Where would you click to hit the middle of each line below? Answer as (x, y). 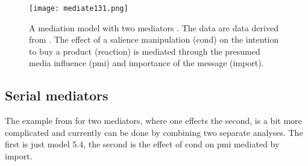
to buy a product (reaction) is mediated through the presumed (145, 51)
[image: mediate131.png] (79, 8)
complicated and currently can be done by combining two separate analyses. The (154, 132)
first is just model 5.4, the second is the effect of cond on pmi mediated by (142, 144)
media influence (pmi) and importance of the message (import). (146, 63)
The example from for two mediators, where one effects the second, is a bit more (153, 121)
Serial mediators (57, 95)
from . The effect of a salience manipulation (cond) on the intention (154, 39)
